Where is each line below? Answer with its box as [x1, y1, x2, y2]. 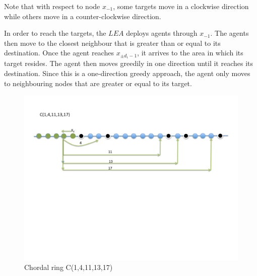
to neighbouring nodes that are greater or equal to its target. [4, 78, 192, 88]
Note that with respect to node [4, 1, 100, 11]
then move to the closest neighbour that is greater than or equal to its [4, 37, 221, 48]
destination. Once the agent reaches [4, 47, 114, 58]
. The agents [210, 28, 249, 38]
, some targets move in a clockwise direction [113, 1, 249, 11]
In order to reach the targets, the [4, 28, 106, 38]
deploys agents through [126, 28, 198, 38]
